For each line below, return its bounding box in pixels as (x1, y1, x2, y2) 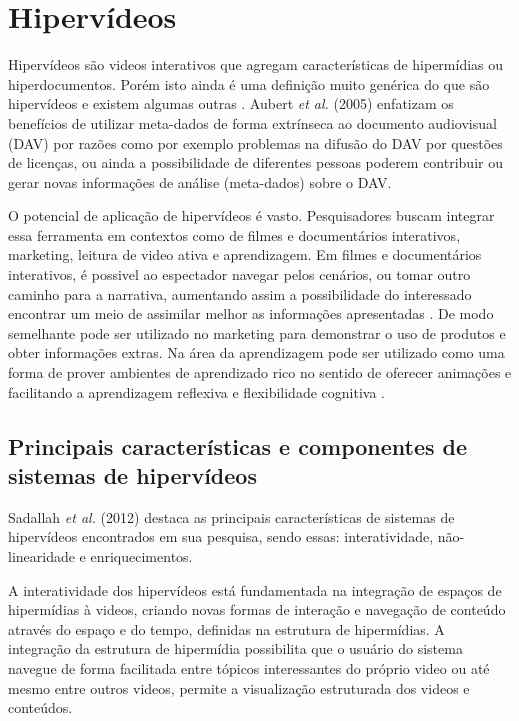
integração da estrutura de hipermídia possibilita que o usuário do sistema (8, 638, 463, 659)
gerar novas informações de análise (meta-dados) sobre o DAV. (8, 171, 392, 192)
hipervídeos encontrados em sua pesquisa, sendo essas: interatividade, (8, 526, 434, 547)
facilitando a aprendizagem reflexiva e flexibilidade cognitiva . (8, 381, 385, 402)
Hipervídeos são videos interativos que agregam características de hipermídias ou (8, 54, 504, 75)
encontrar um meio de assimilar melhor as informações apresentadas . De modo (8, 303, 494, 324)
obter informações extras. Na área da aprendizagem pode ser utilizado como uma (8, 342, 505, 363)
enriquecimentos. (90, 546, 193, 566)
